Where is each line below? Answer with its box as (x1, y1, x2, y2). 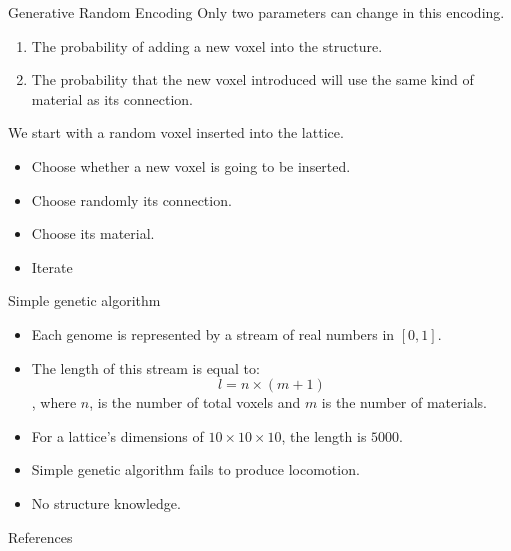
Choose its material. (31, 223, 155, 244)
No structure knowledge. (31, 492, 181, 513)
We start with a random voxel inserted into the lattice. (8, 122, 344, 143)
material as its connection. (31, 88, 193, 109)
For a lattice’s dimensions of (31, 425, 204, 446)
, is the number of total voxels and (89, 392, 301, 413)
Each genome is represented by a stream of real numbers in (31, 323, 395, 344)
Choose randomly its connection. (31, 189, 232, 210)
